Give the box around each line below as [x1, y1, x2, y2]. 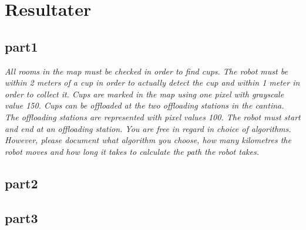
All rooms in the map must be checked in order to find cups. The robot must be [5, 65, 288, 77]
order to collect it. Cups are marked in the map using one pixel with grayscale [5, 87, 284, 100]
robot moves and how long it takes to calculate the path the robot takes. [5, 145, 259, 157]
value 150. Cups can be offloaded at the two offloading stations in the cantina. [5, 99, 284, 111]
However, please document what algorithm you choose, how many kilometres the [5, 134, 291, 146]
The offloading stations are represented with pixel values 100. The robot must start [5, 110, 301, 123]
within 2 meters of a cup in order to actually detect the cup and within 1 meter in [5, 76, 300, 89]
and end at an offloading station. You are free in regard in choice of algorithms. [5, 122, 291, 134]
